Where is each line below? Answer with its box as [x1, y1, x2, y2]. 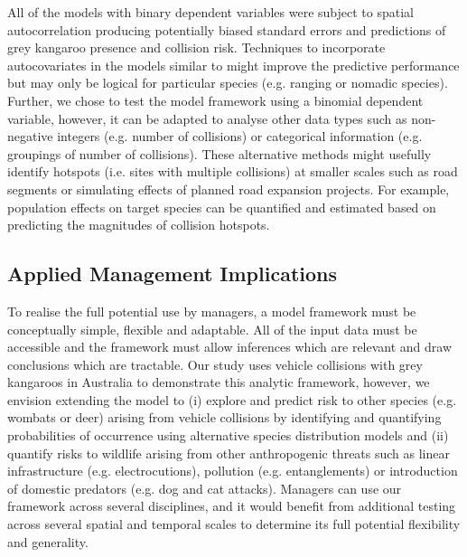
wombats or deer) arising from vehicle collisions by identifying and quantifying [7, 408, 442, 427]
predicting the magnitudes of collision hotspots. [7, 215, 270, 234]
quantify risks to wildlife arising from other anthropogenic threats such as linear [7, 443, 450, 462]
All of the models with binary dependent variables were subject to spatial [7, 3, 414, 21]
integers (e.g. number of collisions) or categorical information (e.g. [57, 127, 423, 146]
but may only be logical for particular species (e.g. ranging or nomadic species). [7, 73, 448, 92]
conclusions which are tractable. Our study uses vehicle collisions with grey [7, 354, 423, 373]
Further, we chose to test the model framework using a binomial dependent [7, 90, 424, 109]
